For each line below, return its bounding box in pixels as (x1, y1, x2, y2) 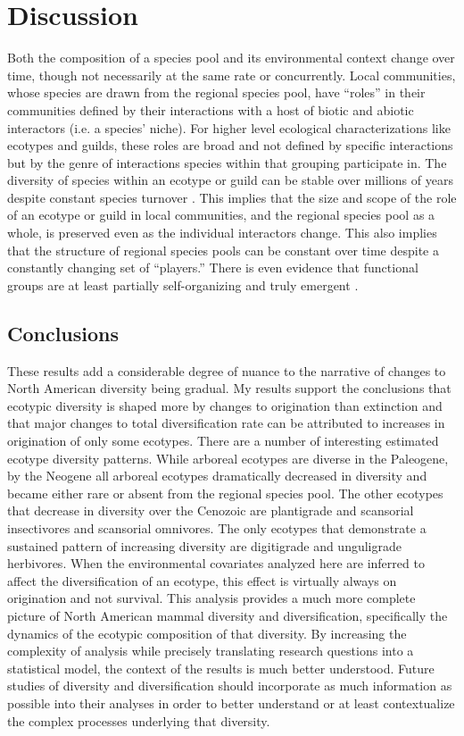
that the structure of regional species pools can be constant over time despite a (7, 240, 439, 259)
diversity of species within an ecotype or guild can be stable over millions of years (7, 171, 453, 189)
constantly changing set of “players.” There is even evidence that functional (7, 258, 418, 277)
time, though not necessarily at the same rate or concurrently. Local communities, (7, 65, 456, 84)
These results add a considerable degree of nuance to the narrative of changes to (7, 361, 446, 380)
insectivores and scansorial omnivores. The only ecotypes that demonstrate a (7, 518, 427, 537)
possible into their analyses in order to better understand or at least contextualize (7, 693, 455, 712)
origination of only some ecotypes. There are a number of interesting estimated (7, 431, 439, 450)
